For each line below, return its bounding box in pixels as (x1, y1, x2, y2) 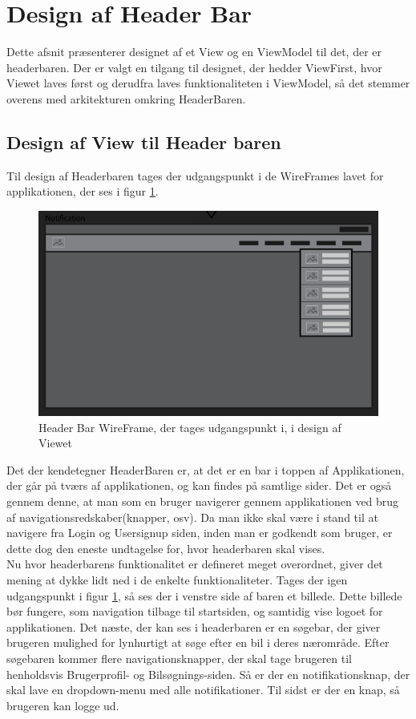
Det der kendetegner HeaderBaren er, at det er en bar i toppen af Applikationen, (6, 461, 405, 478)
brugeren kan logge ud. (6, 697, 119, 713)
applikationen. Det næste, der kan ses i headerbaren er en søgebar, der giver (6, 618, 381, 635)
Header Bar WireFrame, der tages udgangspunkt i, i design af (38, 418, 341, 435)
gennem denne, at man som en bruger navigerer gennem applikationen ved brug (6, 492, 399, 509)
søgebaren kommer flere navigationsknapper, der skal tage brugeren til (6, 649, 353, 666)
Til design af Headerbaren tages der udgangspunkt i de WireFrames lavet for (6, 167, 384, 184)
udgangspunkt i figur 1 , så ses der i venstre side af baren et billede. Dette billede (6, 587, 402, 604)
